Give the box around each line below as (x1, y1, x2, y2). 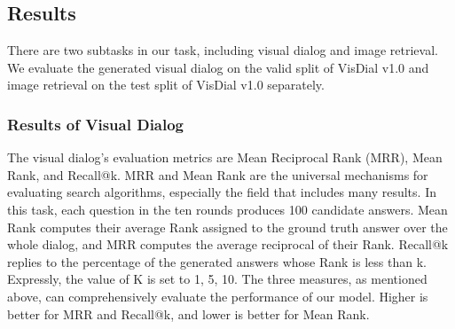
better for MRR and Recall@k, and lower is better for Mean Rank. (7, 304, 370, 323)
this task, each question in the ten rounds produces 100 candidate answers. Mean (7, 200, 448, 218)
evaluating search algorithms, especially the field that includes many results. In (7, 183, 436, 201)
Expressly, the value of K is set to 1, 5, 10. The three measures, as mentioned (7, 270, 428, 288)
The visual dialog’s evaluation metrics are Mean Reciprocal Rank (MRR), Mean (7, 148, 443, 167)
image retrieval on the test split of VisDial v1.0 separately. (7, 75, 325, 94)
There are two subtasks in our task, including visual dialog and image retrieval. (7, 41, 438, 59)
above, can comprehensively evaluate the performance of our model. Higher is (7, 286, 428, 305)
